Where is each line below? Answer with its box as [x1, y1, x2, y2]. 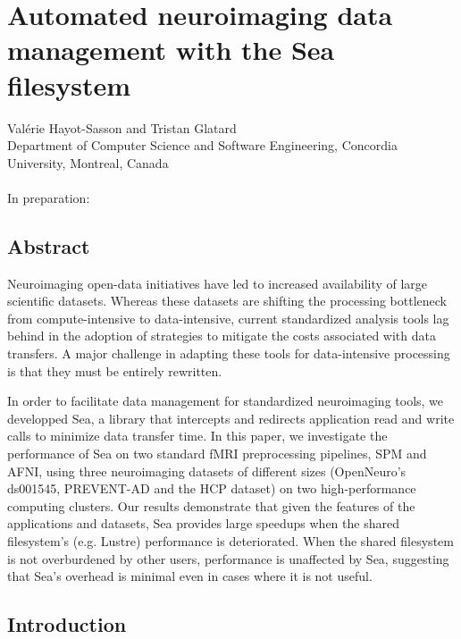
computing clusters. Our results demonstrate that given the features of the [7, 496, 415, 515]
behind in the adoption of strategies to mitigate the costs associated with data [7, 326, 436, 345]
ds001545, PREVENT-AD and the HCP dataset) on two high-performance [7, 479, 416, 498]
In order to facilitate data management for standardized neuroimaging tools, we [7, 391, 444, 410]
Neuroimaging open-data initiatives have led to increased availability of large [7, 273, 428, 292]
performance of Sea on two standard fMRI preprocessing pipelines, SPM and [7, 444, 427, 463]
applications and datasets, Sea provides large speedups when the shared [7, 514, 399, 533]
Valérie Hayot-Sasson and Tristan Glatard [7, 118, 237, 137]
